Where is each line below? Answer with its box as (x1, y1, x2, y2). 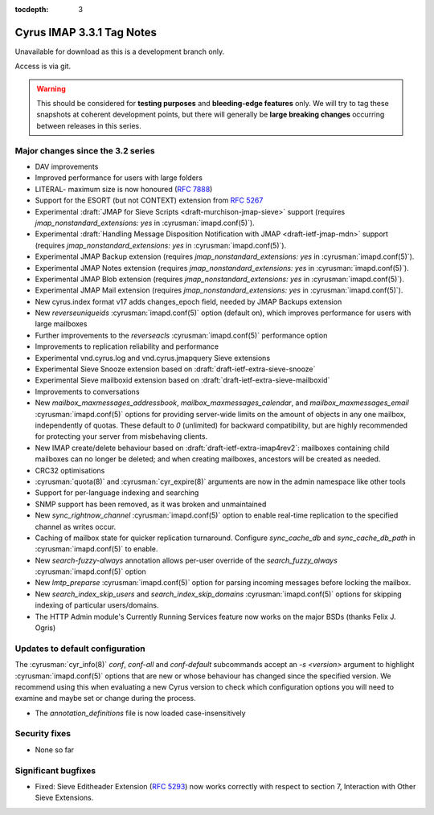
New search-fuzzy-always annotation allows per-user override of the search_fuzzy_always (35, 555, 338, 565)
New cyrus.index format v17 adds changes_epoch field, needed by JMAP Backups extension (35, 297, 342, 306)
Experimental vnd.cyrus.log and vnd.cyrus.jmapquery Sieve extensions (35, 353, 271, 362)
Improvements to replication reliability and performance (35, 342, 219, 351)
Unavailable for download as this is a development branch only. (14, 47, 225, 56)
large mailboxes (35, 319, 88, 329)
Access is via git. (14, 61, 72, 72)
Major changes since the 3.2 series (14, 145, 156, 156)
